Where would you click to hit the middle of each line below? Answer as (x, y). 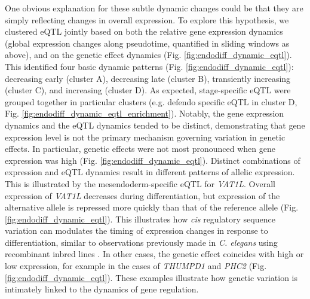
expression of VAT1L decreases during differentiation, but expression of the (142, 195)
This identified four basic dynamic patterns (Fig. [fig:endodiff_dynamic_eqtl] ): (149, 66)
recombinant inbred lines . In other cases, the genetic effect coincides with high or (154, 254)
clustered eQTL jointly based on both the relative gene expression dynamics (144, 31)
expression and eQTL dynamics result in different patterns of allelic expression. (150, 172)
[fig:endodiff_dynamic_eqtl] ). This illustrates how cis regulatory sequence (140, 219)
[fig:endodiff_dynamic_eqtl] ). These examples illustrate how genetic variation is (151, 277)
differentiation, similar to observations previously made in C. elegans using (141, 242)
